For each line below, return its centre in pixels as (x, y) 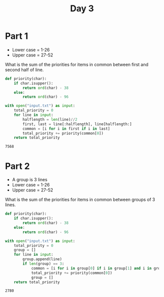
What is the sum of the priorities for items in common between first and (77, 64)
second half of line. (24, 70)
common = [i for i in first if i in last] (66, 129)
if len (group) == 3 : (43, 264)
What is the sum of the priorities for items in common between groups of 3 (80, 200)
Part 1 (17, 36)
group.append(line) (42, 259)
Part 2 (18, 166)
